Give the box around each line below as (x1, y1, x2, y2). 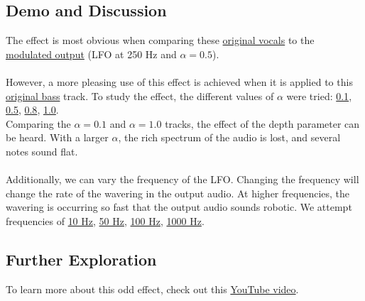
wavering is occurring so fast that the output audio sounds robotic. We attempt (6, 199, 352, 214)
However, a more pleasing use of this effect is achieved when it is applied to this (6, 74, 353, 89)
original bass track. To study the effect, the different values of (6, 88, 274, 103)
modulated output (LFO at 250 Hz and (6, 46, 177, 61)
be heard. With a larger (6, 130, 109, 145)
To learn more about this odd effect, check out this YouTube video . (6, 281, 299, 296)
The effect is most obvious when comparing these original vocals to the (6, 33, 315, 48)
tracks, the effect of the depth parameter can (165, 116, 360, 131)
